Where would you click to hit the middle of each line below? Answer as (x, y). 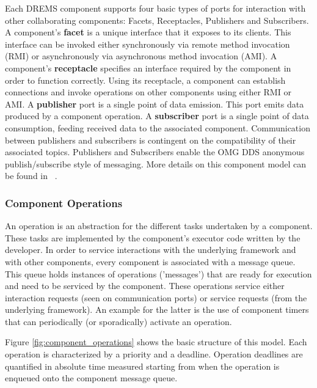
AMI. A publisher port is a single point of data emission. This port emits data (155, 104)
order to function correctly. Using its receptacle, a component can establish (145, 80)
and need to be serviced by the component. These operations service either (145, 286)
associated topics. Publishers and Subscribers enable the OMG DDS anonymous (155, 152)
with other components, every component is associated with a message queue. (150, 261)
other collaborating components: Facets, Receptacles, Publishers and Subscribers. (157, 20)
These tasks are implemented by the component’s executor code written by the (153, 237)
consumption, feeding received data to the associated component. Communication (158, 127)
